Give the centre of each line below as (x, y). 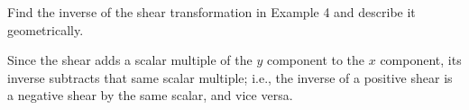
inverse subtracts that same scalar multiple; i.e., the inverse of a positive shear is (230, 77)
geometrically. (46, 29)
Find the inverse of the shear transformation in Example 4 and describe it (212, 12)
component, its (421, 60)
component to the (316, 60)
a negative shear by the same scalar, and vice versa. (150, 95)
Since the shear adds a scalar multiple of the (130, 60)
